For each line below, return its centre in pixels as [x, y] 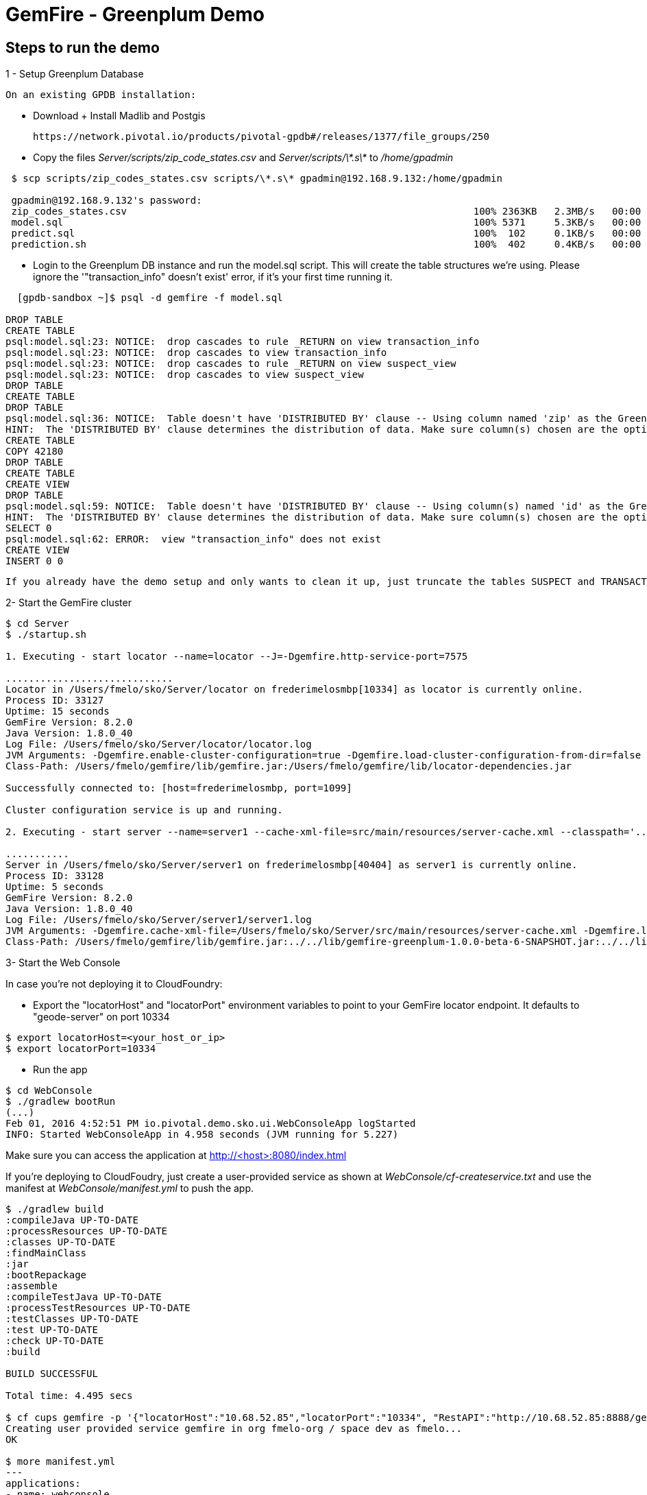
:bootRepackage [46, 1275]
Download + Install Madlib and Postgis [119, 116]
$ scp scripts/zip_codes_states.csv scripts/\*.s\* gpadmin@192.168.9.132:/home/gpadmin [257, 179]
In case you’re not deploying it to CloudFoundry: [114, 984]
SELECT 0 [29, 528]
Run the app [60, 1070]
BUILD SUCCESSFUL [52, 1374]
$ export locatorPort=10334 [81, 1049]
